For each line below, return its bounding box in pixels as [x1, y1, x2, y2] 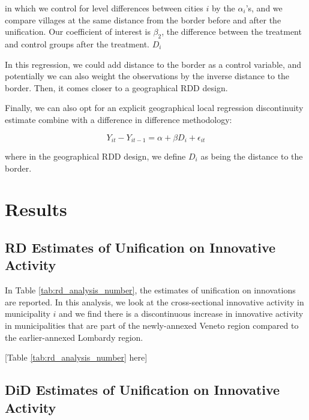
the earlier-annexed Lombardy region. [5, 331, 143, 343]
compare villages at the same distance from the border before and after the [5, 13, 281, 26]
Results [5, 197, 67, 221]
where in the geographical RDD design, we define [5, 150, 186, 162]
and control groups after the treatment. [5, 37, 149, 50]
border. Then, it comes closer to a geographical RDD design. [5, 81, 228, 94]
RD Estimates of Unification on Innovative [5, 238, 276, 256]
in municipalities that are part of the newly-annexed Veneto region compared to [5, 319, 299, 331]
